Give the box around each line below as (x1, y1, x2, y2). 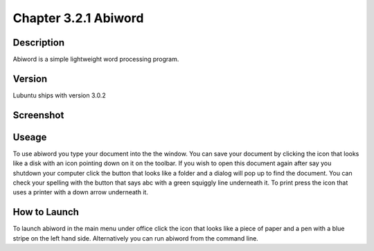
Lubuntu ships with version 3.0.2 (12, 91, 107, 100)
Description (12, 37, 65, 48)
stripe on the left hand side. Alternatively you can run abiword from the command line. (12, 234, 259, 242)
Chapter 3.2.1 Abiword (12, 10, 144, 26)
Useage (12, 131, 47, 143)
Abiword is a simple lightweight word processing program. (12, 55, 179, 64)
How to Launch (12, 206, 80, 218)
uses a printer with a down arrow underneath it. (12, 188, 149, 196)
